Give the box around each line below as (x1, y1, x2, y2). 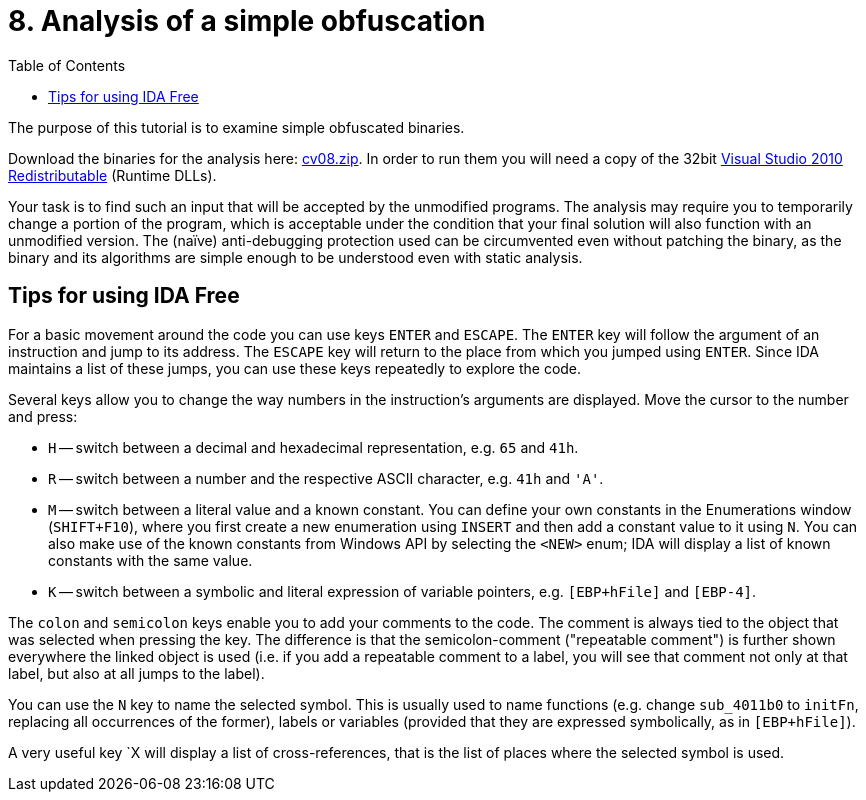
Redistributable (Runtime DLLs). (8, 166, 217, 184)
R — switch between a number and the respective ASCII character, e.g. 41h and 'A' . (48, 469, 604, 487)
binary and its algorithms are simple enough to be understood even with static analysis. (8, 248, 583, 266)
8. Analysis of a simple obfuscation (8, 4, 486, 38)
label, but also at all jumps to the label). (8, 664, 265, 682)
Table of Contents (8, 56, 126, 74)
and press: (8, 407, 78, 425)
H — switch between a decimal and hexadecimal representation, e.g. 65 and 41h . (48, 438, 579, 456)
